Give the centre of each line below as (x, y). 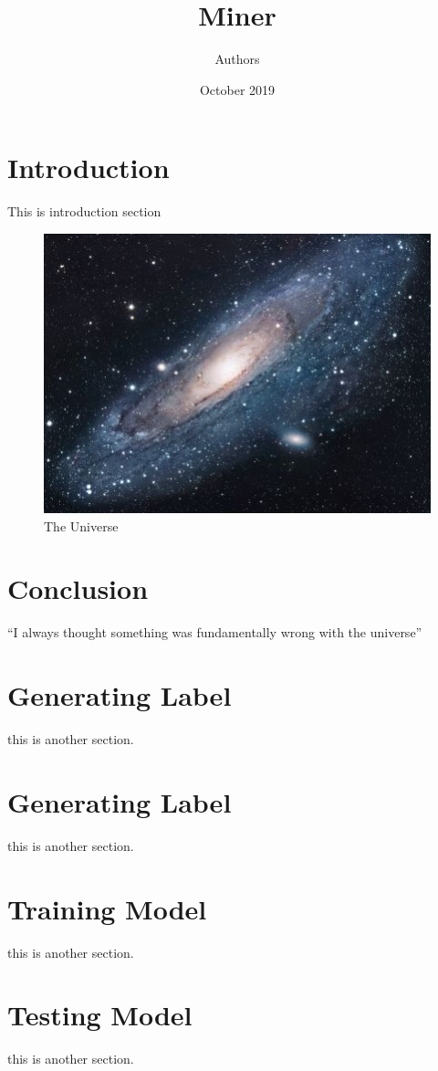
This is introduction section (84, 211)
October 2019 (237, 89)
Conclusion (78, 588)
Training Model (107, 908)
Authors (237, 59)
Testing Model (100, 1015)
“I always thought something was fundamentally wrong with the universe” (215, 632)
